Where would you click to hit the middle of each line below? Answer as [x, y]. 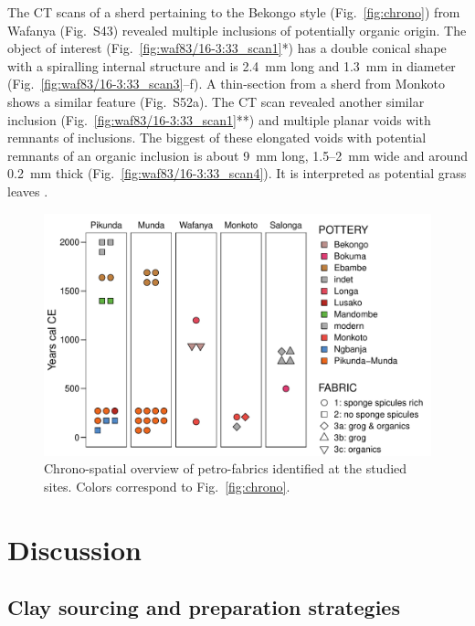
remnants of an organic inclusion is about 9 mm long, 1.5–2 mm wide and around [237, 155]
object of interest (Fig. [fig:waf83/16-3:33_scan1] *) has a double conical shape [227, 48]
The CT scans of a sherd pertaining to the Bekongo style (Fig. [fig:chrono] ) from [234, 12]
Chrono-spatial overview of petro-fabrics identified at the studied [226, 468]
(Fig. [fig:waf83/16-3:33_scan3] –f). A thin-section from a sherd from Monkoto [226, 84]
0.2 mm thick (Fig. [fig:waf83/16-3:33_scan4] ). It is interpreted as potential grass [237, 173]
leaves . [28, 191]
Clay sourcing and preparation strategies [204, 607]
